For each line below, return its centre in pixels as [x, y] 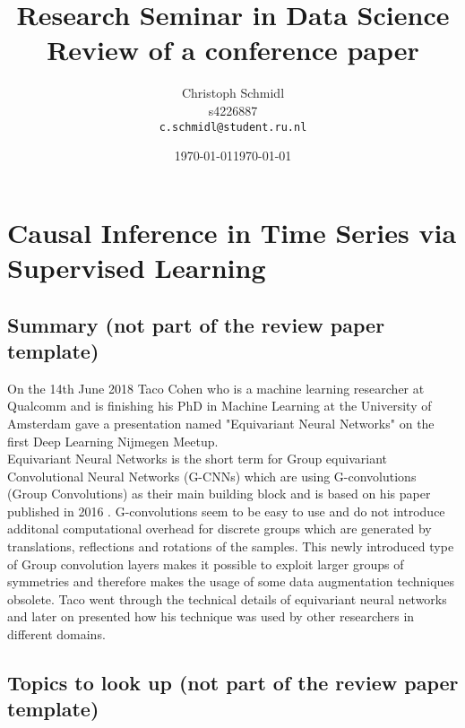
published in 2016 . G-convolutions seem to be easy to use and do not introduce [226, 511]
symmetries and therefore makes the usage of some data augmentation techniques [231, 581]
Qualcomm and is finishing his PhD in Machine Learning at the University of [220, 406]
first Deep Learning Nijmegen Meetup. [113, 441]
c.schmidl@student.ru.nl [233, 127]
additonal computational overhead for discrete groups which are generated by [220, 529]
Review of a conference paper [233, 50]
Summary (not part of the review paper [196, 324]
